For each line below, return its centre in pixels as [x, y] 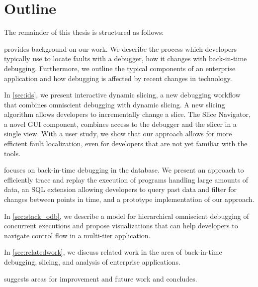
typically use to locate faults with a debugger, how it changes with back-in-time [126, 58]
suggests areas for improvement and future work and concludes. [101, 278]
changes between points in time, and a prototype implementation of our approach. [129, 199]
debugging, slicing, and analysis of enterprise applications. [92, 262]
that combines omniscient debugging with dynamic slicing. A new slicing [115, 104]
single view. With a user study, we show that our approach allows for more [118, 134]
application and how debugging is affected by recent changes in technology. [118, 78]
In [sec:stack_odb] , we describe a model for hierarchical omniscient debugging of [127, 216]
